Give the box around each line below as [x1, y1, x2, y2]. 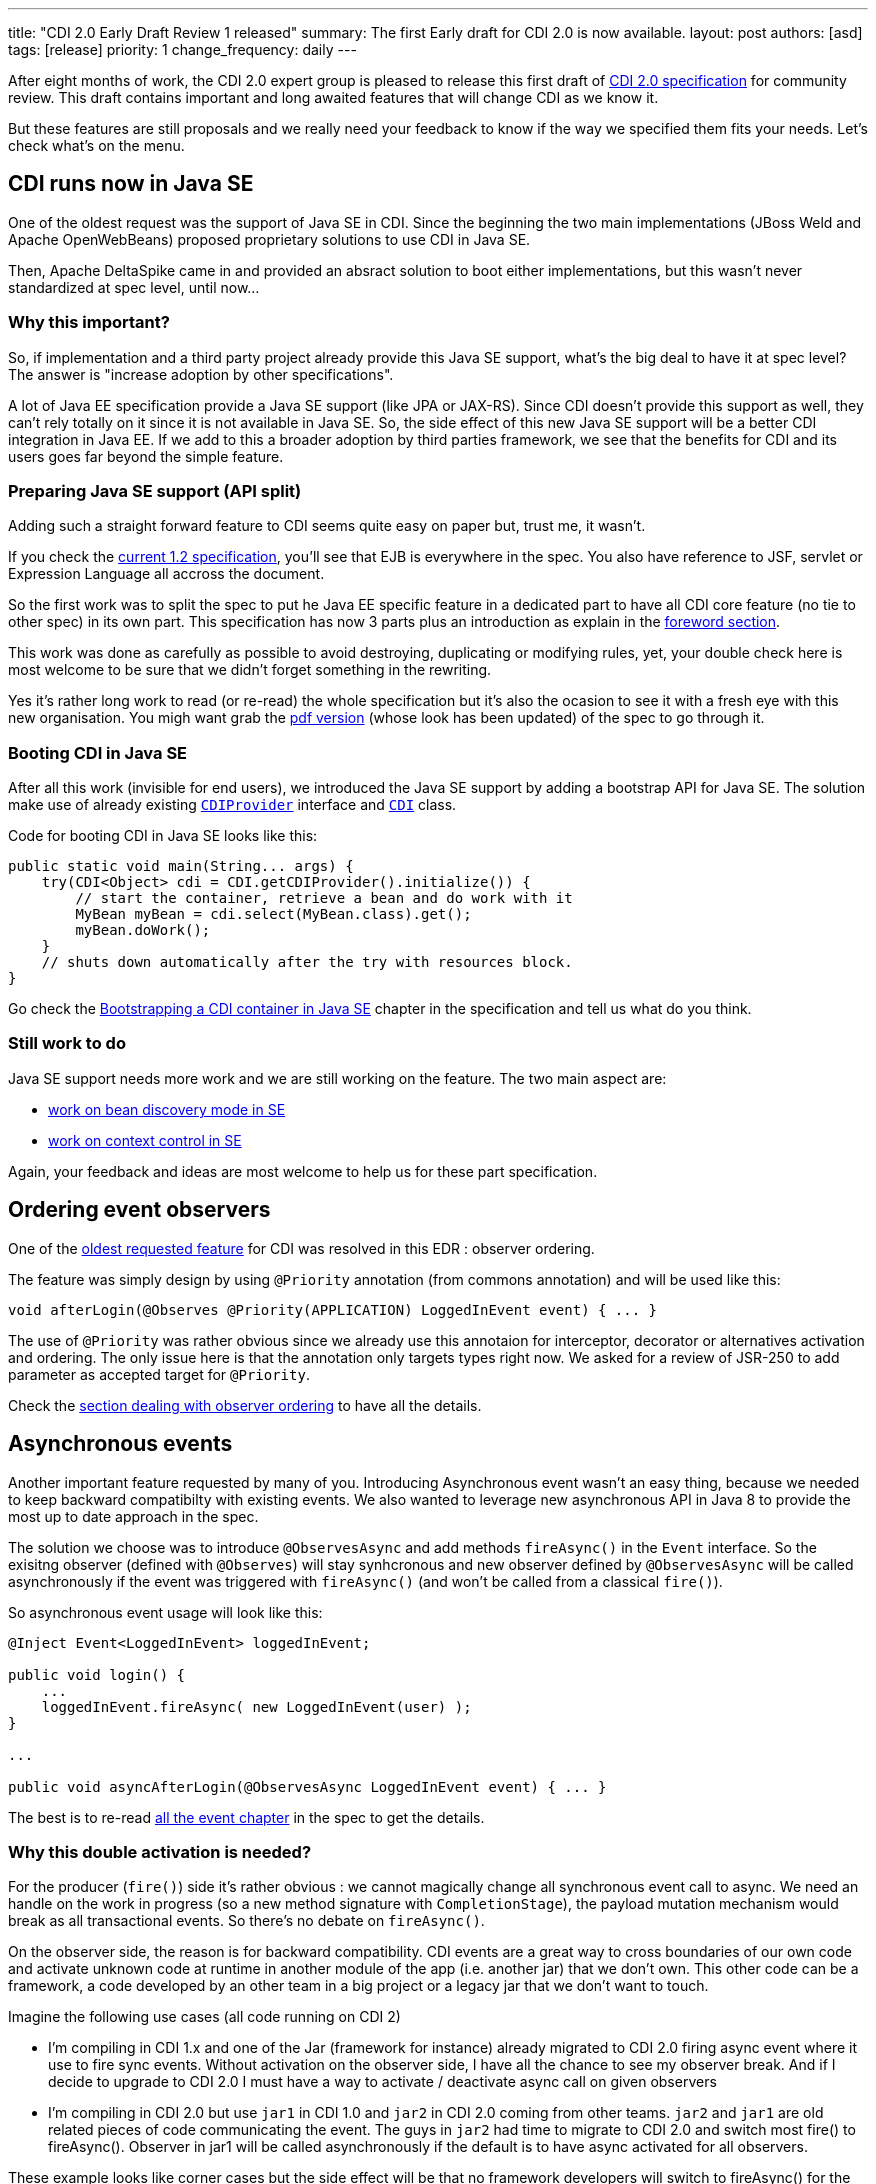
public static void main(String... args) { [8, 858, 354, 875]
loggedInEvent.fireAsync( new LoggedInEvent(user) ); [41, 1698, 472, 1715]
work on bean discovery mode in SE [48, 1100, 286, 1118]
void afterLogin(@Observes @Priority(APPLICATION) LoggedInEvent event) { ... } [8, 1301, 658, 1318]
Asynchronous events [8, 1431, 233, 1457]
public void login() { [8, 1666, 186, 1683]
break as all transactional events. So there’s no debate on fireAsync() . [8, 1912, 485, 1930]
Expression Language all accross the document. [8, 565, 325, 583]
